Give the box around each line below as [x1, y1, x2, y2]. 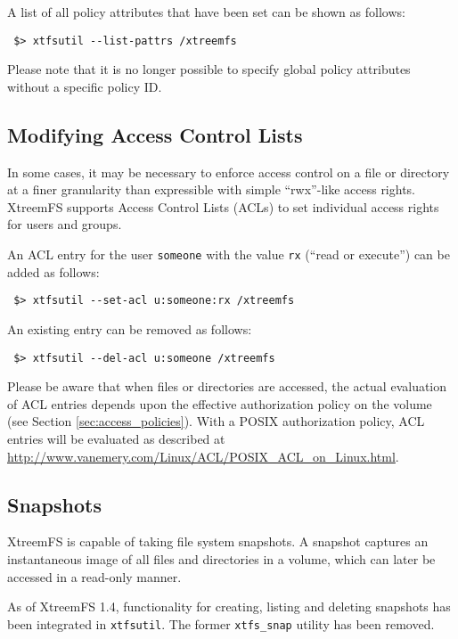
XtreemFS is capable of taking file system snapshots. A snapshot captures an [7, 532, 429, 551]
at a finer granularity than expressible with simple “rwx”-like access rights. [7, 180, 416, 199]
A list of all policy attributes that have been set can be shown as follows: [7, 3, 405, 20]
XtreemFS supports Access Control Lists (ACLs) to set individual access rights [7, 197, 439, 216]
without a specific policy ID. [7, 77, 162, 95]
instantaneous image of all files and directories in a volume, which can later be [7, 549, 436, 568]
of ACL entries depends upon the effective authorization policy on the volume [7, 394, 432, 413]
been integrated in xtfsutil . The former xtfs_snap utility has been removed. [7, 614, 435, 633]
